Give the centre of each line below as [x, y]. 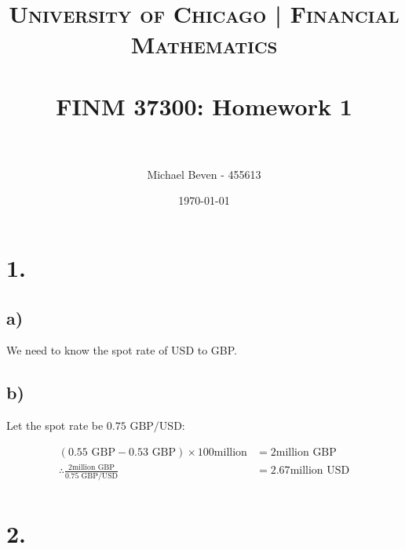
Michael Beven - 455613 [204, 174]
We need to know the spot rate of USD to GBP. [122, 350]
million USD [320, 471]
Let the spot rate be [55, 425]
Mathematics [204, 44]
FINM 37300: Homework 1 [204, 105]
